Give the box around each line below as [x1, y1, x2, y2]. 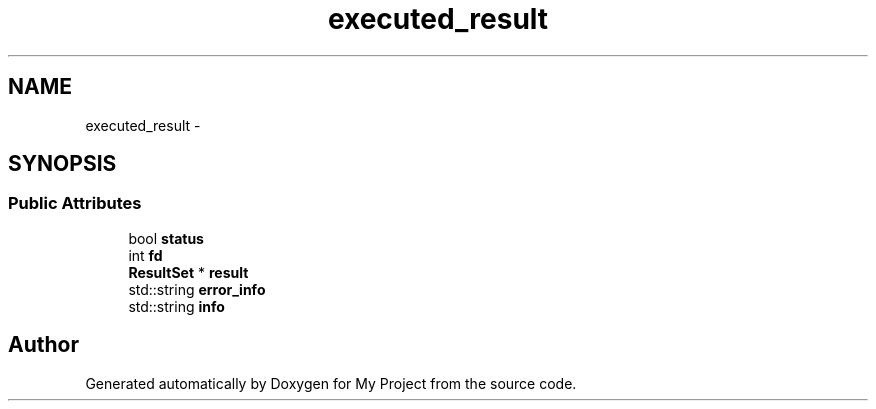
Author [8, 332, 79, 358]
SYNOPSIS [8, 151, 117, 177]
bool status [128, 229, 204, 247]
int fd [128, 246, 163, 264]
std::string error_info [128, 280, 266, 298]
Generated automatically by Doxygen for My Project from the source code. [85, 374, 577, 392]
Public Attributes [8, 193, 142, 214]
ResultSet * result [128, 263, 249, 281]
